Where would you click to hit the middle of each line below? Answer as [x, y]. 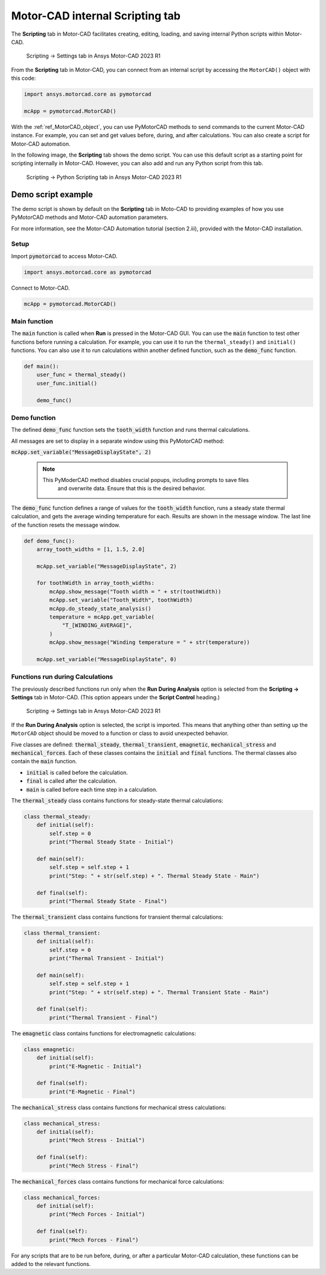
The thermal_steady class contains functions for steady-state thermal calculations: [117, 801]
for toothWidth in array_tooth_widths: [96, 583]
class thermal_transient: [62, 933]
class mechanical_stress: [62, 1123]
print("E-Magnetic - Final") [92, 1091]
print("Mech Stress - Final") [94, 1166]
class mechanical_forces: [62, 1197]
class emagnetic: [50, 1049]
